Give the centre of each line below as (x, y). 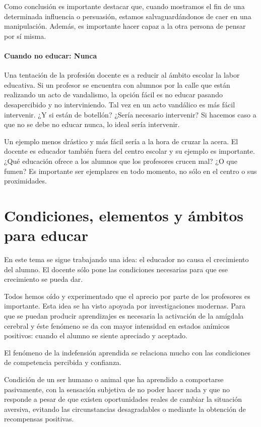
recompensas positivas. (39, 419)
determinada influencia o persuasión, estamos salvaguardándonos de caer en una (128, 16)
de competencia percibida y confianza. (63, 362)
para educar (46, 235)
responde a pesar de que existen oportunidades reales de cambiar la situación (123, 399)
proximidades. (25, 181)
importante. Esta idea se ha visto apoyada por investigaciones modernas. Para (125, 306)
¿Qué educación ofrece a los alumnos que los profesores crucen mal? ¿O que (121, 161)
